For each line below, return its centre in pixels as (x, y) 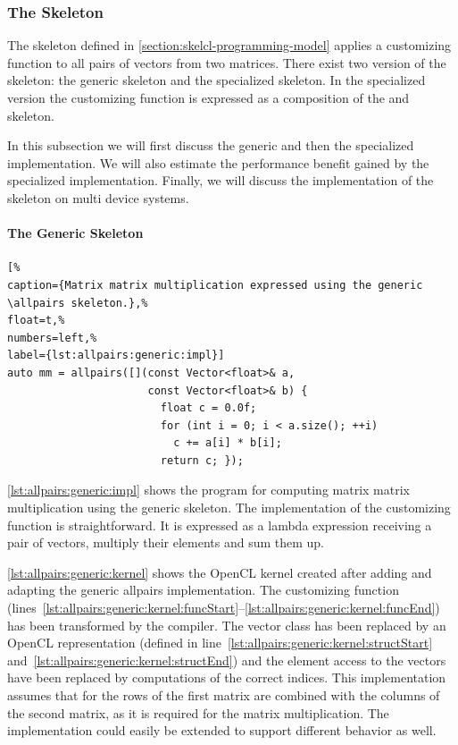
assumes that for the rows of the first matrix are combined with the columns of (224, 695)
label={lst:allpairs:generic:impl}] (116, 356)
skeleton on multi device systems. (98, 197)
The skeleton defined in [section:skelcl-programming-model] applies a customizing (229, 45)
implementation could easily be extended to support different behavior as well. (222, 730)
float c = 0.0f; (208, 408)
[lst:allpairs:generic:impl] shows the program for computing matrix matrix (208, 490)
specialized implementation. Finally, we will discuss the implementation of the (221, 180)
